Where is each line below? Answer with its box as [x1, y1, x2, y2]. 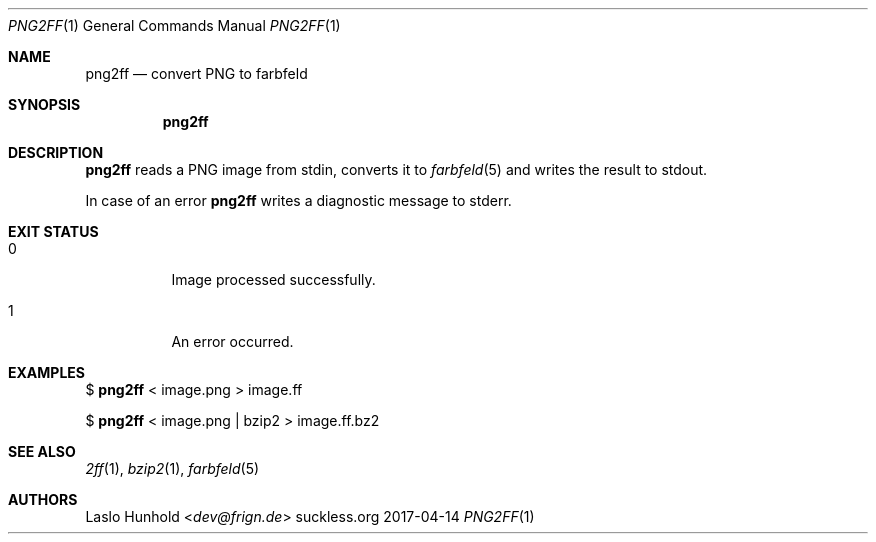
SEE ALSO [8, 443, 76, 460]
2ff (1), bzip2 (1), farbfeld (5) [85, 460, 260, 477]
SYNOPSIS [8, 96, 81, 113]
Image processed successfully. [171, 271, 376, 288]
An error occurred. [171, 333, 294, 350]
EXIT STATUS [8, 223, 99, 240]
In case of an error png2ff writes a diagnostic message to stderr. [85, 192, 512, 209]
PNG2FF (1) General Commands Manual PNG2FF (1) [8, 17, 341, 34]
